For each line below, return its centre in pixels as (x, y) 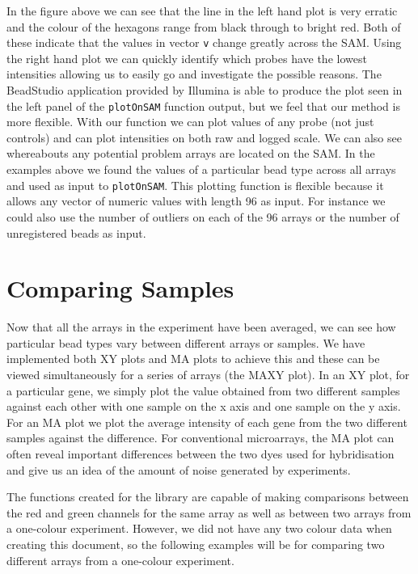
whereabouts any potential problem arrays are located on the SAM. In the (191, 153)
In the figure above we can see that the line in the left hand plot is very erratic (202, 11)
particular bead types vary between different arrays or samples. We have (186, 342)
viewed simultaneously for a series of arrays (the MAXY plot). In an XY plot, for (208, 374)
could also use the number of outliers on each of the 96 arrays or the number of (203, 216)
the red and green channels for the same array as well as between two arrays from (209, 512)
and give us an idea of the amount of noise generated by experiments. (179, 469)
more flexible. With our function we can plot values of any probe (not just (190, 122)
